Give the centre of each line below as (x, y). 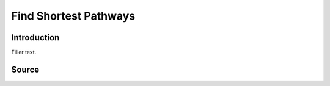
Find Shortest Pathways (73, 16)
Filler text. (24, 52)
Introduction (35, 38)
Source (25, 69)
